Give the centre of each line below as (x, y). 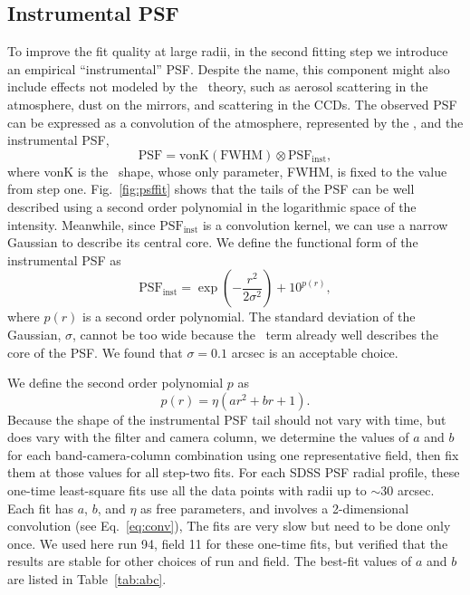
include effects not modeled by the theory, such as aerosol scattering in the (218, 86)
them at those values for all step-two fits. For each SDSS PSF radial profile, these (234, 472)
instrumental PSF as (64, 259)
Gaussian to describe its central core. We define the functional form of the (213, 242)
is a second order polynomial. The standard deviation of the (249, 317)
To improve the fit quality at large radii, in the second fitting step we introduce (228, 51)
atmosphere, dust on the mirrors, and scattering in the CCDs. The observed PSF (232, 104)
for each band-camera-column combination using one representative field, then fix (233, 454)
